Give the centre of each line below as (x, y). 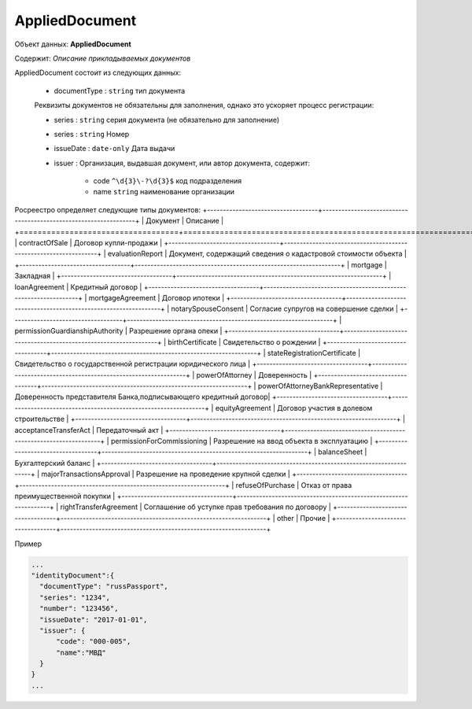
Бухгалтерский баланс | (55, 463)
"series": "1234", (75, 597)
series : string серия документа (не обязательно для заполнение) (167, 120)
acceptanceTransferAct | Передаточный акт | (89, 430)
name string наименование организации (164, 192)
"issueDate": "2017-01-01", (94, 619)
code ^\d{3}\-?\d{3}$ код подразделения (168, 181)
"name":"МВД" (81, 652)
